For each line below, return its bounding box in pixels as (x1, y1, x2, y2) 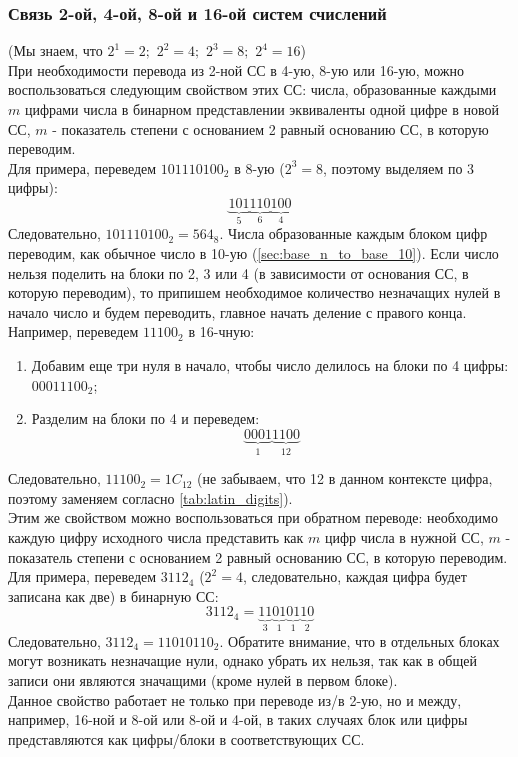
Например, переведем (8, 321, 139, 342)
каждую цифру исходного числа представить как (8, 526, 304, 547)
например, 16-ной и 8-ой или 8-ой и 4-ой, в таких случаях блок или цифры (8, 709, 468, 730)
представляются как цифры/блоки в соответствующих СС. (8, 728, 365, 749)
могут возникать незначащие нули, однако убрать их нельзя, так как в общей (8, 650, 477, 671)
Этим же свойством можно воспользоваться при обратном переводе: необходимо (8, 507, 498, 528)
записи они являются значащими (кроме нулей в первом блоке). (8, 669, 398, 690)
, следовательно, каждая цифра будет (242, 566, 467, 587)
